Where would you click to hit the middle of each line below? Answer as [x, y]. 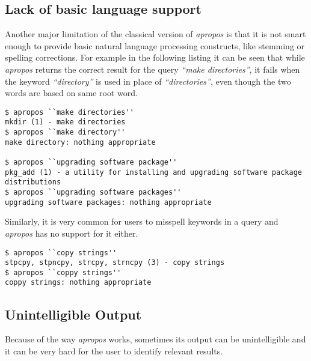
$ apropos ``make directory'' [65, 132]
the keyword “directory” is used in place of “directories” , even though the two [148, 81]
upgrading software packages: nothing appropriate [108, 202]
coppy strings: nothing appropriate [78, 283]
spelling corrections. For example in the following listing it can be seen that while [155, 57]
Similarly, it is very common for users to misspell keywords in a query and [142, 221]
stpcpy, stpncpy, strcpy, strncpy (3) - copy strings [115, 263]
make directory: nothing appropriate [80, 142]
